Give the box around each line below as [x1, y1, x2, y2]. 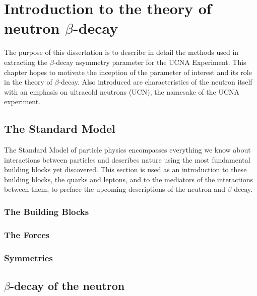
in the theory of [4, 77, 52, 87]
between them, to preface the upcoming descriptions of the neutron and [4, 184, 225, 194]
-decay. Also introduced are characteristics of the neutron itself [58, 77, 252, 87]
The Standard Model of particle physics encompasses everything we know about [4, 144, 251, 155]
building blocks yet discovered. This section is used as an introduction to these [4, 164, 247, 175]
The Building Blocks [4, 205, 89, 217]
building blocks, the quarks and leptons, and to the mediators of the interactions [4, 174, 253, 184]
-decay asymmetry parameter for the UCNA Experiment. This [53, 56, 246, 67]
